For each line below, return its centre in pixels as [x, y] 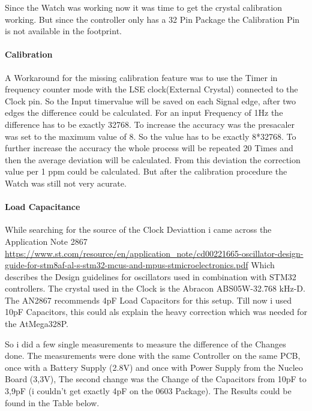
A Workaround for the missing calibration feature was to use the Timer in [141, 77]
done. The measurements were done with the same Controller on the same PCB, [153, 355]
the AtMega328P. [37, 324]
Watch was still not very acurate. [66, 183]
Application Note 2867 [46, 241]
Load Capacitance [43, 207]
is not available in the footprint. [63, 31]
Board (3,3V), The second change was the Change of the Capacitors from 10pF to [156, 379]
